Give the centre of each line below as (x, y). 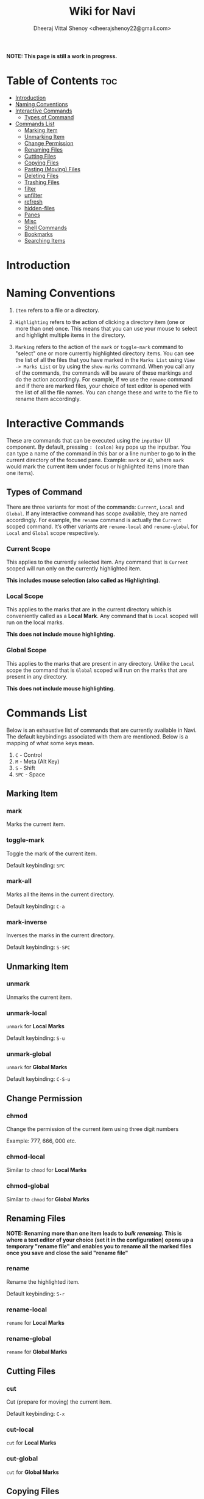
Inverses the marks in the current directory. (61, 935)
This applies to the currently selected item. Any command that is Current (97, 562)
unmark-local (27, 1013)
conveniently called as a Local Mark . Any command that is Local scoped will (102, 616)
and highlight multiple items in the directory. (70, 335)
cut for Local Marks (31, 1443)
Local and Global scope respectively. (53, 532)
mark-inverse (27, 922)
